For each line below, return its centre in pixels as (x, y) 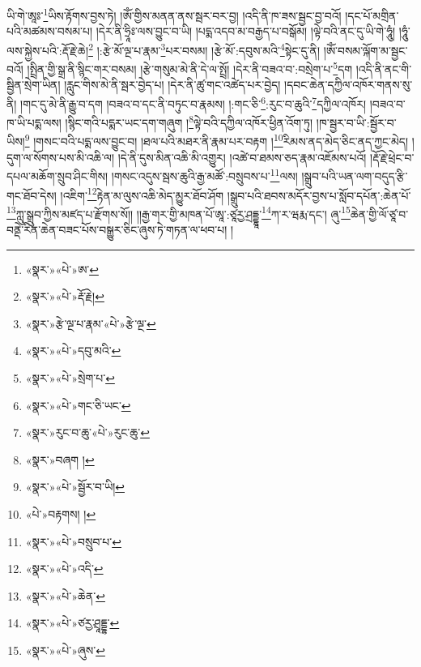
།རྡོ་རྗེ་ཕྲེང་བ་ (392, 157)
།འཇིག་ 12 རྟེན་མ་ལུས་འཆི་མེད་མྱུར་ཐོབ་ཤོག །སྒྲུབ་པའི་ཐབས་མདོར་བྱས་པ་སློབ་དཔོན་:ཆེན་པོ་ (236, 194)
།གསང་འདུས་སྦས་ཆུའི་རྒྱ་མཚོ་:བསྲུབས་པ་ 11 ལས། (204, 175)
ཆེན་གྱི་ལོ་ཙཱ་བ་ (379, 214)
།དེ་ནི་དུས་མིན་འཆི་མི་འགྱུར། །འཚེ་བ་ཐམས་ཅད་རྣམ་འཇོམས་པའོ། (242, 157)
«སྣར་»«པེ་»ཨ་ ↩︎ (62, 269)
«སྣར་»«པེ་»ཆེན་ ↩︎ (65, 595)
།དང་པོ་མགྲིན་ (372, 15)
